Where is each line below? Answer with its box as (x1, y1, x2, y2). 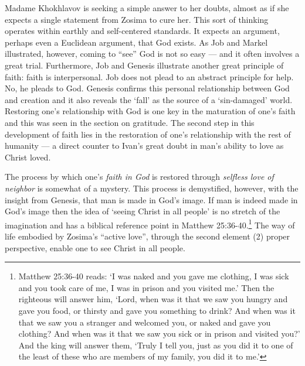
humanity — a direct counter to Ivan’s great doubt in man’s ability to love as (5, 139, 284, 152)
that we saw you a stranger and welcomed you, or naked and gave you (18, 316, 271, 328)
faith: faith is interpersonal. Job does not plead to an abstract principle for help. (5, 70, 294, 83)
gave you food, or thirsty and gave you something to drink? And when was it (18, 304, 296, 316)
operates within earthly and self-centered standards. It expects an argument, (5, 25, 280, 37)
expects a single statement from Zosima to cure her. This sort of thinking (5, 13, 269, 25)
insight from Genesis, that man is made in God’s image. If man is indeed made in (5, 193, 298, 206)
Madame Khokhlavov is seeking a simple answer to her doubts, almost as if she (5, 2, 289, 13)
